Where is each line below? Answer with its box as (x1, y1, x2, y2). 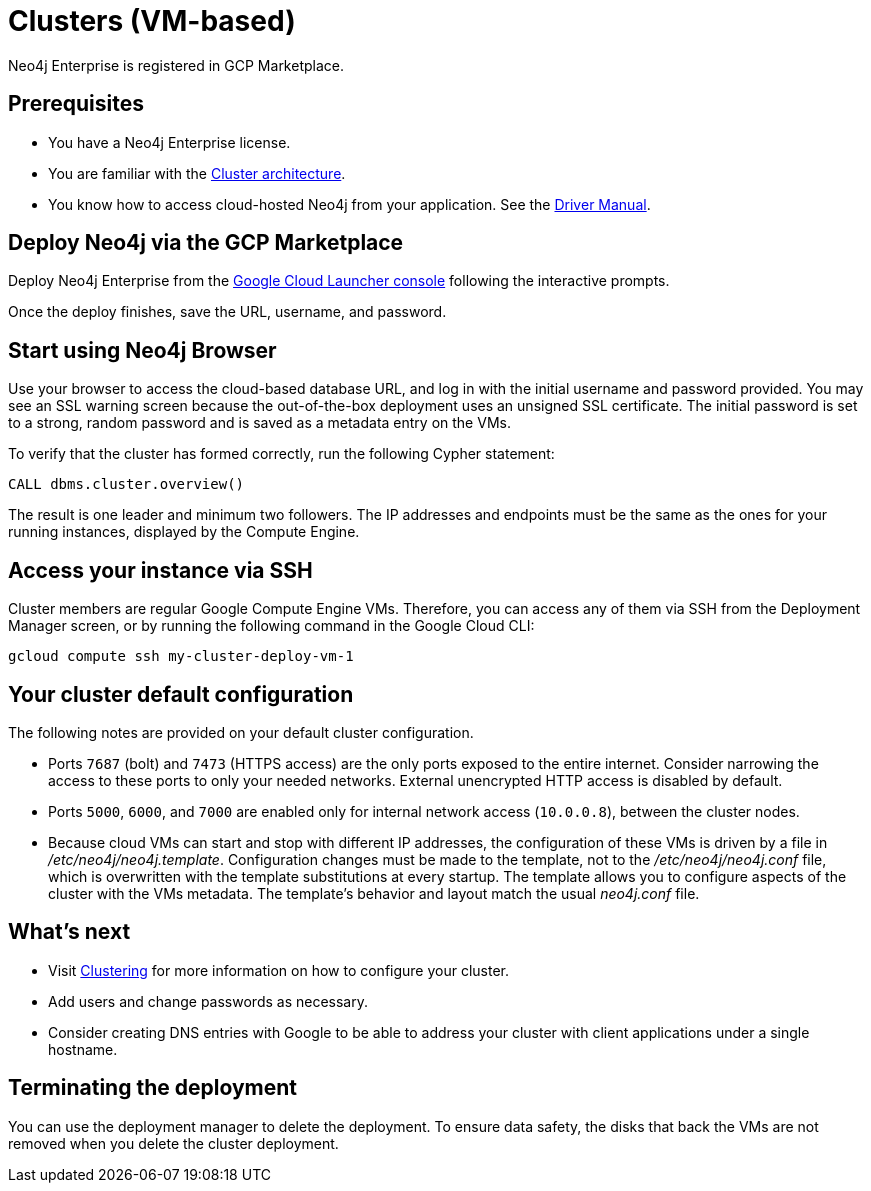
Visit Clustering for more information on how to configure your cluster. (48, 961, 510, 979)
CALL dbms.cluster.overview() (8, 476, 245, 493)
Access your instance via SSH (8, 557, 313, 583)
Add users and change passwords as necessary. (48, 992, 368, 1010)
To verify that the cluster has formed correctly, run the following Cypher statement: (8, 445, 555, 463)
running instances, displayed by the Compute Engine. (8, 523, 360, 541)
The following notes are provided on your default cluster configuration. (8, 723, 474, 741)
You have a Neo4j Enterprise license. (48, 133, 291, 151)
